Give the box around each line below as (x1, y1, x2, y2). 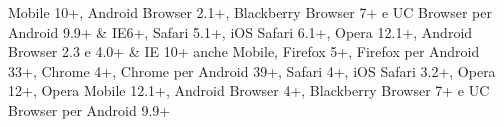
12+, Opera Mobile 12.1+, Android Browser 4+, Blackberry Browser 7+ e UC (8, 80, 490, 101)
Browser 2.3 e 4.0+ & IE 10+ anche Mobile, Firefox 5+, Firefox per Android (8, 41, 480, 62)
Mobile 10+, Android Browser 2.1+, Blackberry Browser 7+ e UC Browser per (8, 2, 492, 22)
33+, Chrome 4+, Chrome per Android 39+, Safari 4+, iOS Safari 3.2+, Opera (8, 60, 496, 81)
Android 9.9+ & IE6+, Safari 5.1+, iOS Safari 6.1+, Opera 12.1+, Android (8, 21, 473, 42)
